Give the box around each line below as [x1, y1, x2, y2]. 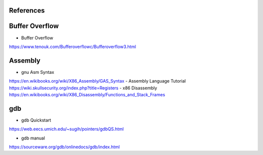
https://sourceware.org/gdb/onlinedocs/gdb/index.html [9, 144, 120, 150]
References [9, 6, 45, 15]
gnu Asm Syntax [21, 69, 55, 75]
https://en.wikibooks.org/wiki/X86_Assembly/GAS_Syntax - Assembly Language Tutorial [9, 78, 186, 84]
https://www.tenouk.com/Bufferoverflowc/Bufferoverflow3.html [9, 44, 136, 50]
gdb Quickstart [21, 117, 51, 123]
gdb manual [21, 135, 45, 141]
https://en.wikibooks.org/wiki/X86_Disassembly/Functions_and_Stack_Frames [9, 92, 166, 97]
